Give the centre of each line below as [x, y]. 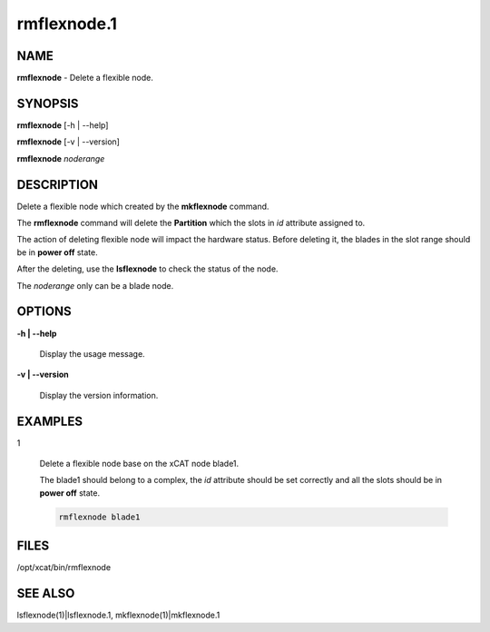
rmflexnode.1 [67, 24]
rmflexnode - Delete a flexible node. [85, 78]
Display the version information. [99, 395]
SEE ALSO [46, 593]
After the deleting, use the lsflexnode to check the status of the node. [147, 269]
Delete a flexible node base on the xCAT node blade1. [139, 463]
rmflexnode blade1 [99, 517]
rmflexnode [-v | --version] [68, 142]
